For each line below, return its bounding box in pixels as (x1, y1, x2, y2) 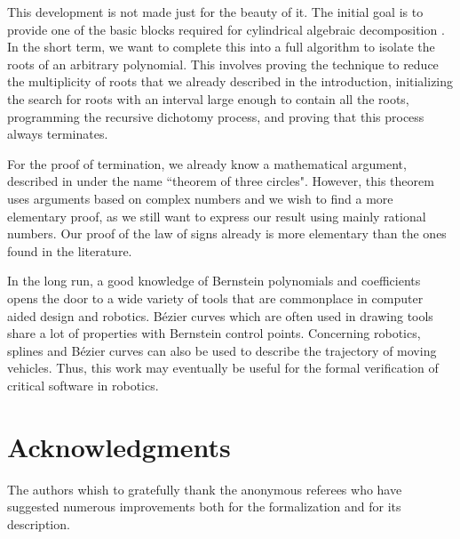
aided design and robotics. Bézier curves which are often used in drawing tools (7, 306, 433, 325)
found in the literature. (7, 241, 132, 260)
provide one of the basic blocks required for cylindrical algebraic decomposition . (7, 20, 445, 38)
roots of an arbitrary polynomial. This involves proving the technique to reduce (7, 54, 439, 73)
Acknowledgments (7, 428, 231, 464)
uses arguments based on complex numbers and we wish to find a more (7, 189, 393, 207)
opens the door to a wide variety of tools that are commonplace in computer (7, 288, 424, 307)
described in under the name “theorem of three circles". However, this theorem (7, 172, 434, 190)
